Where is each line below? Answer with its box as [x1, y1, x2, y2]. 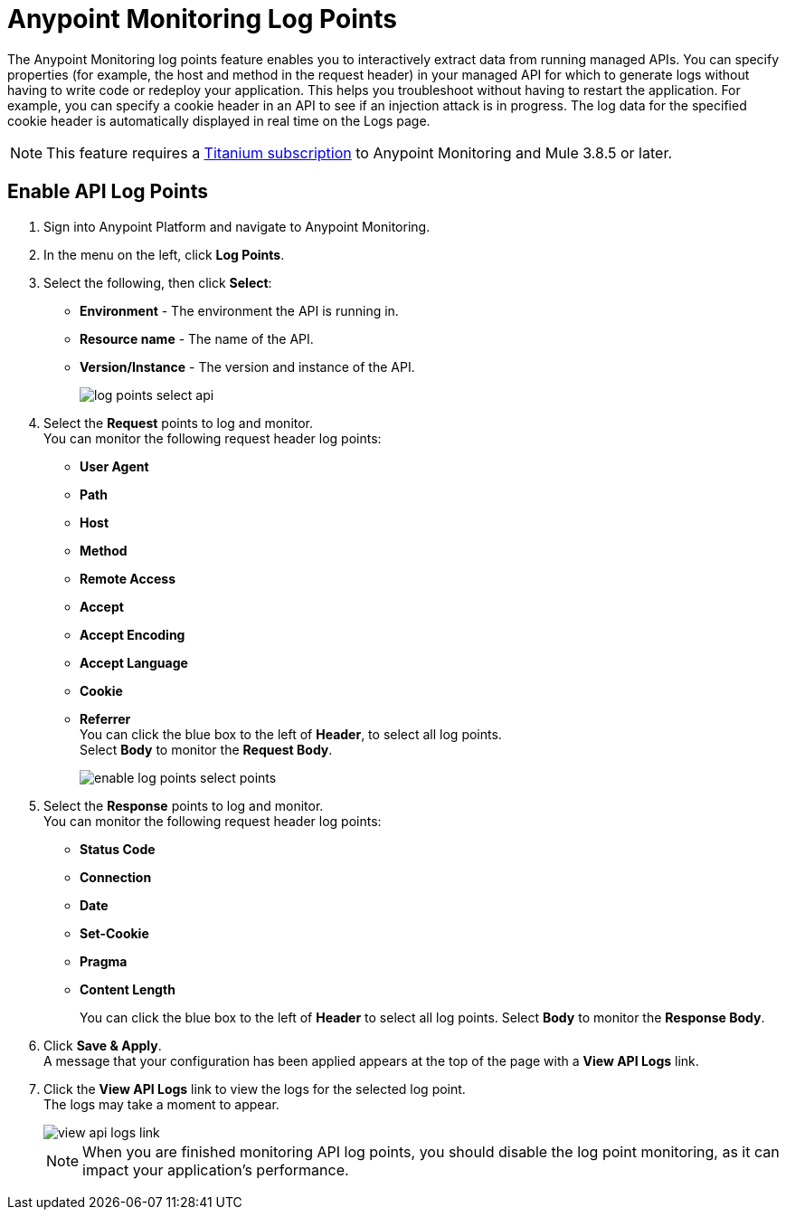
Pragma [80, 953, 128, 969]
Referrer [80, 710, 131, 727]
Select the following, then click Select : [43, 274, 272, 290]
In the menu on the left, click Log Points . [43, 246, 285, 262]
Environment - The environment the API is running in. [80, 302, 399, 319]
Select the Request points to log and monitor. [43, 414, 314, 431]
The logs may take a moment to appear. [43, 1096, 279, 1112]
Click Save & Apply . [43, 1037, 162, 1053]
